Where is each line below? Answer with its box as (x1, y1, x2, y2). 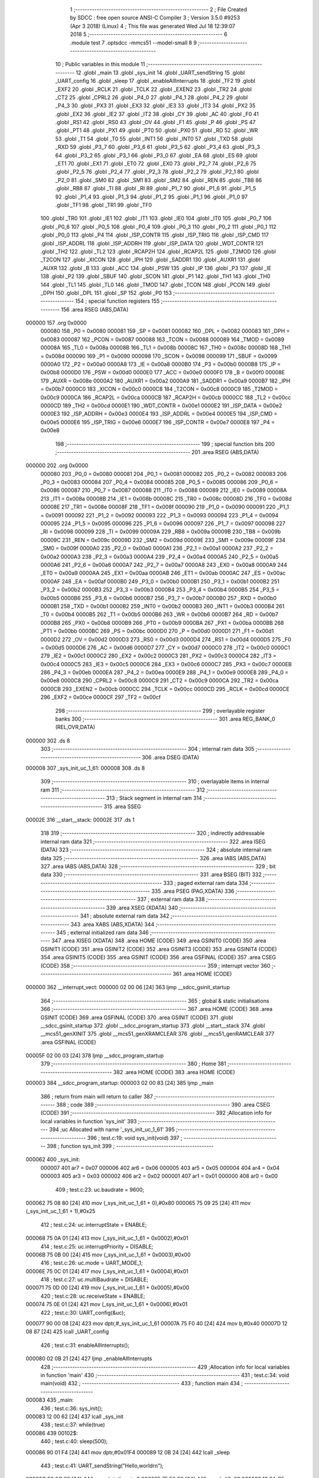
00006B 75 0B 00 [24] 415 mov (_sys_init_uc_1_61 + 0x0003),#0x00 (25, 1251, 191, 1258)
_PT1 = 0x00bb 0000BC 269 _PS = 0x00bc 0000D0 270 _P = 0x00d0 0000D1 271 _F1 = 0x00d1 (40, 627, 274, 635)
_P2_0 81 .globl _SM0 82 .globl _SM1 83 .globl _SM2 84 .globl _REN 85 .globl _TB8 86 (55, 176, 262, 183)
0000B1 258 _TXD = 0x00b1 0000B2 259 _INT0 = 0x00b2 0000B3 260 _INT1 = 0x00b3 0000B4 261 (40, 602, 285, 610)
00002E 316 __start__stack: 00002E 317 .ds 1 (25, 816, 135, 823)
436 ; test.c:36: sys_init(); (40, 1405, 103, 1412)
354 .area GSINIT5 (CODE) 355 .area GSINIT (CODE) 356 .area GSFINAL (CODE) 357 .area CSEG (40, 954, 276, 961)
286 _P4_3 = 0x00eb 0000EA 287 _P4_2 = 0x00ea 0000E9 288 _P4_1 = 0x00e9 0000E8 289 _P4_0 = (40, 669, 289, 676)
